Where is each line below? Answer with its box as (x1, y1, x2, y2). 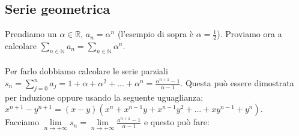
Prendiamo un (5, 28, 57, 40)
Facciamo (5, 116, 39, 128)
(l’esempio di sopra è (117, 28, 194, 40)
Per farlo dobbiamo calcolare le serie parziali (5, 65, 168, 77)
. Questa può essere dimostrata (180, 77, 294, 89)
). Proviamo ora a (217, 28, 282, 40)
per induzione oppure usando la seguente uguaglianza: (5, 90, 204, 103)
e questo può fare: (143, 116, 210, 128)
